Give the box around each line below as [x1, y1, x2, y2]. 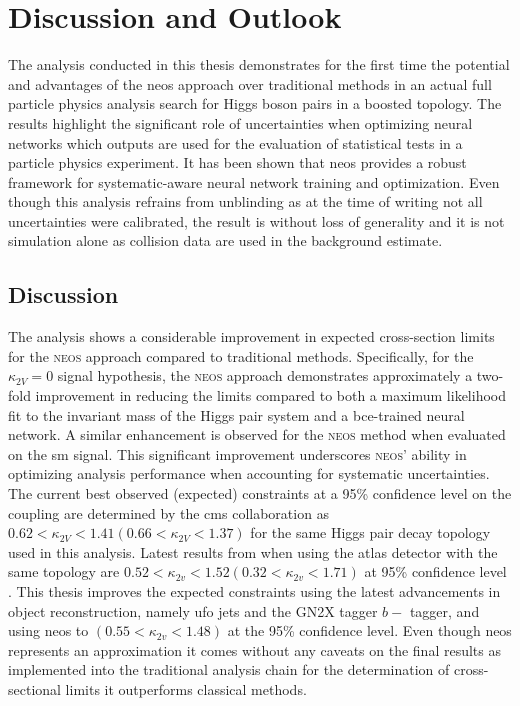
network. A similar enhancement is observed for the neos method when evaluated [8, 424, 506, 445]
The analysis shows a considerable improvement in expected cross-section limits [8, 326, 495, 347]
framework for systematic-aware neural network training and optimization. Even [8, 171, 500, 192]
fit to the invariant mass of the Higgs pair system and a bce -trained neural [8, 404, 465, 425]
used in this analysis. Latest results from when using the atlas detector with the [8, 541, 498, 562]
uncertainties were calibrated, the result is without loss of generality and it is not [8, 210, 505, 231]
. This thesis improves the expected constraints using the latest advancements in [8, 580, 501, 601]
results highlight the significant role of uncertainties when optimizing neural [8, 112, 473, 133]
